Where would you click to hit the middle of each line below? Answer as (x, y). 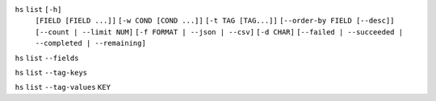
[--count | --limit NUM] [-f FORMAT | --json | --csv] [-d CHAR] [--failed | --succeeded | (219, 32)
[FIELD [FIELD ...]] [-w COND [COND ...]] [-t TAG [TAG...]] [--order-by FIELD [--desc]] (215, 21)
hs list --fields (47, 58)
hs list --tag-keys (51, 73)
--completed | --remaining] (91, 43)
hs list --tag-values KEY (63, 87)
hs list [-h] (38, 9)
